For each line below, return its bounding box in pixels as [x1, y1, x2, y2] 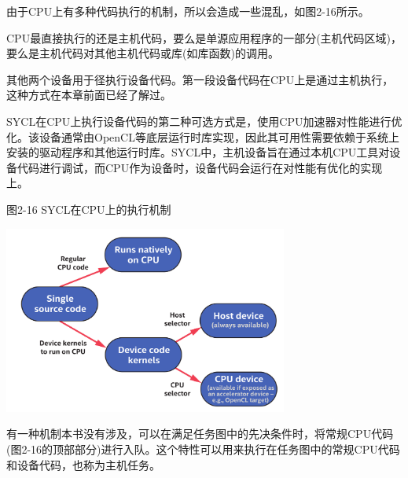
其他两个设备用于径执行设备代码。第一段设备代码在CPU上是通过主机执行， [6, 71, 394, 87]
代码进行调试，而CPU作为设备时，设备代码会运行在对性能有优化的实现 [17, 159, 383, 175]
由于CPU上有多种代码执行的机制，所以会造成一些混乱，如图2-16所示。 [6, 3, 369, 19]
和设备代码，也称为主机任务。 [6, 456, 160, 472]
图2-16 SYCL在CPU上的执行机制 [6, 200, 171, 217]
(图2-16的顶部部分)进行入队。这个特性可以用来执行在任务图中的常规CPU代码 [6, 440, 400, 457]
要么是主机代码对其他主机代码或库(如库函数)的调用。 [6, 45, 279, 61]
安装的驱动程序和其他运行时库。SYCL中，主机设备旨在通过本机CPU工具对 [6, 144, 390, 160]
